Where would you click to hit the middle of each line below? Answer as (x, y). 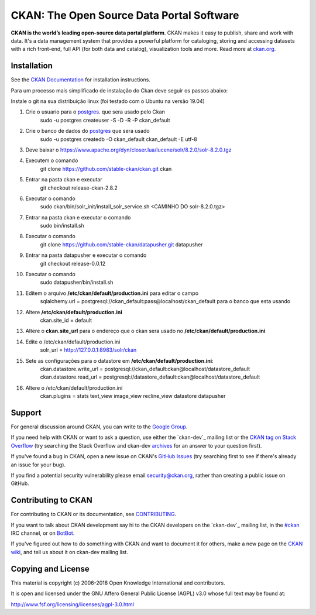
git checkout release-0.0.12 (73, 263)
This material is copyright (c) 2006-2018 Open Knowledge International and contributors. (118, 583)
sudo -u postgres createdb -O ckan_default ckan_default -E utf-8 (118, 139)
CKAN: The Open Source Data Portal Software (125, 15)
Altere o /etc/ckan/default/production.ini (74, 388)
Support (26, 413)
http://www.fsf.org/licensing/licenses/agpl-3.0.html (73, 604)
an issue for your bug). (38, 465)
